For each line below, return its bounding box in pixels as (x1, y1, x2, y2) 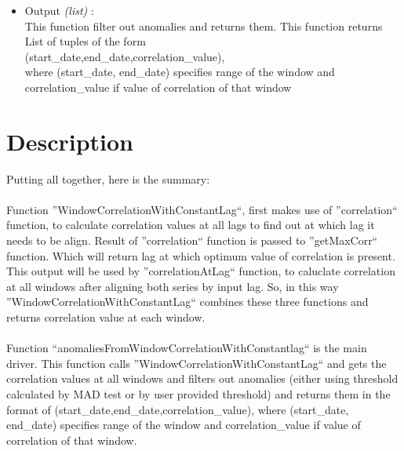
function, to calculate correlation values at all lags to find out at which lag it (6, 216, 375, 233)
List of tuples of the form (24, 33, 146, 49)
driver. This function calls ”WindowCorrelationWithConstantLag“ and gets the (6, 355, 387, 371)
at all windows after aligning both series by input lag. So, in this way (6, 278, 339, 294)
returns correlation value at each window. (6, 309, 206, 326)
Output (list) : (24, 2, 94, 18)
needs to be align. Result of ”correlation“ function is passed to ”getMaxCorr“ (6, 232, 378, 249)
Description (6, 125, 134, 157)
